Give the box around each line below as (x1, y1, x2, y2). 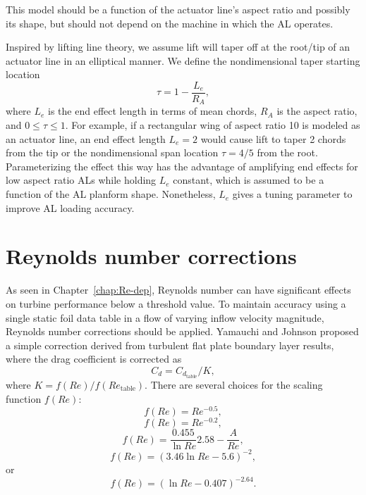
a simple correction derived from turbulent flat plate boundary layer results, (6, 337, 334, 352)
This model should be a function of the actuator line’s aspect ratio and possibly (6, 2, 350, 16)
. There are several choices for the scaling (145, 377, 323, 392)
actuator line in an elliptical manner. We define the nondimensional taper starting (6, 53, 360, 68)
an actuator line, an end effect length (6, 131, 166, 146)
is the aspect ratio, (276, 104, 358, 118)
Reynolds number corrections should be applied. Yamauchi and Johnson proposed (6, 324, 359, 339)
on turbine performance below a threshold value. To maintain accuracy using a (6, 296, 346, 311)
